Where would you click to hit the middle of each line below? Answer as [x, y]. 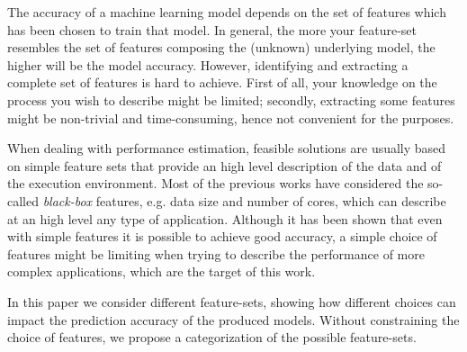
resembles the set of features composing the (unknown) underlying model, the [221, 47]
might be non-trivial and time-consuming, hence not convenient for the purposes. [231, 117]
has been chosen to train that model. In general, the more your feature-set [212, 29]
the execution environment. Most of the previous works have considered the [216, 183]
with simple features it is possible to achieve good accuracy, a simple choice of [222, 236]
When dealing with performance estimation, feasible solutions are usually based [227, 148]
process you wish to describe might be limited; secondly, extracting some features [231, 99]
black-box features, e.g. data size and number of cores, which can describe [244, 200]
